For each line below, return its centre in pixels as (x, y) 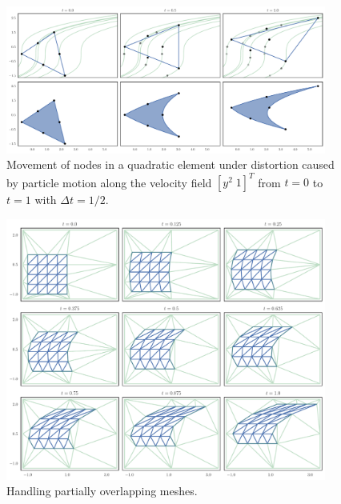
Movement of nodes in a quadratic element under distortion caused (170, 164)
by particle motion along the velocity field (109, 182)
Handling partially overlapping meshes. (102, 491)
